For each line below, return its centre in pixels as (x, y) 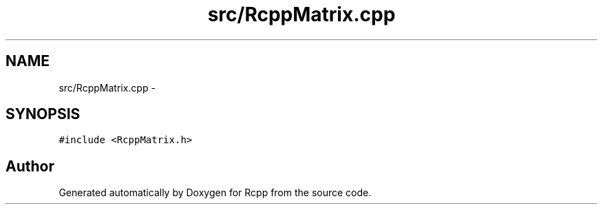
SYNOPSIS (43, 114)
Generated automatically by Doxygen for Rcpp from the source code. (215, 193)
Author (30, 166)
